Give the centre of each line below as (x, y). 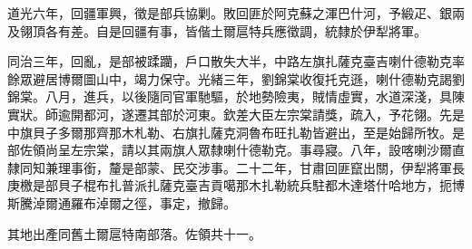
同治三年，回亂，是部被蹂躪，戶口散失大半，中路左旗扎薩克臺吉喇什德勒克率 (236, 61)
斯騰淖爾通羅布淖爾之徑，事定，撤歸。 (122, 202)
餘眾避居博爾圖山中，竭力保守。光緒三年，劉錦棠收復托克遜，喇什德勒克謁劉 (236, 78)
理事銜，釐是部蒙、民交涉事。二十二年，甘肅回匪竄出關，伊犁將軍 (255, 167)
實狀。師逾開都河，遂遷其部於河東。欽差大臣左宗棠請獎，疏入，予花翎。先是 (236, 114)
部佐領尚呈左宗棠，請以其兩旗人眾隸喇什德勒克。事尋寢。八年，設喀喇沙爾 (230, 150)
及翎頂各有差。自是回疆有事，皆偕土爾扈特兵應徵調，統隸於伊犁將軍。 (217, 30)
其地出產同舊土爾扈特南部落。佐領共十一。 (134, 233)
